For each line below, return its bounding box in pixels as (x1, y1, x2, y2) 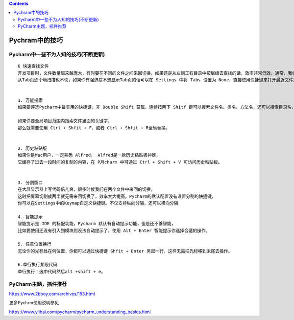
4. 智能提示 (18, 214, 43, 220)
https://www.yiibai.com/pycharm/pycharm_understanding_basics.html (9, 309, 151, 315)
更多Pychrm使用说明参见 (9, 300, 59, 306)
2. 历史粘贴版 (18, 145, 48, 151)
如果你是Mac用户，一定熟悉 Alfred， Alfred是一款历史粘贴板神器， (18, 152, 161, 158)
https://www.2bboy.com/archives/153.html (9, 291, 95, 297)
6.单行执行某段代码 (18, 262, 57, 268)
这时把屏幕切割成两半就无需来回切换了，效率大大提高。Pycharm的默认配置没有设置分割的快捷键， (18, 193, 216, 199)
